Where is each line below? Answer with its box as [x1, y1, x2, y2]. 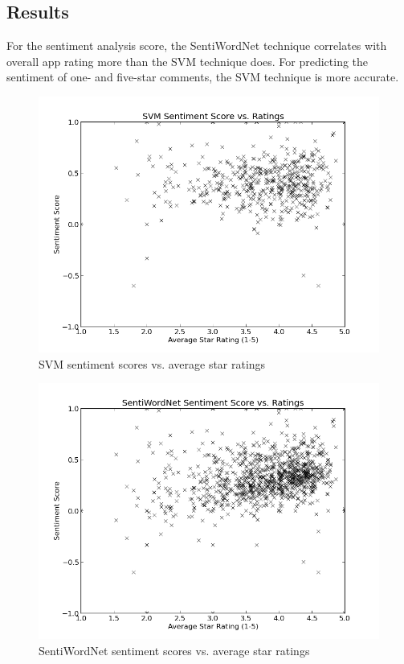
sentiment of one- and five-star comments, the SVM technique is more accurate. [6, 68, 399, 85]
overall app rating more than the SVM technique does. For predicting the [6, 52, 369, 69]
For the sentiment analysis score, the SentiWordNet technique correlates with [6, 37, 387, 54]
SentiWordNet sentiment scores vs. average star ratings [39, 641, 310, 658]
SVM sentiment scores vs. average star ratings [39, 355, 266, 372]
